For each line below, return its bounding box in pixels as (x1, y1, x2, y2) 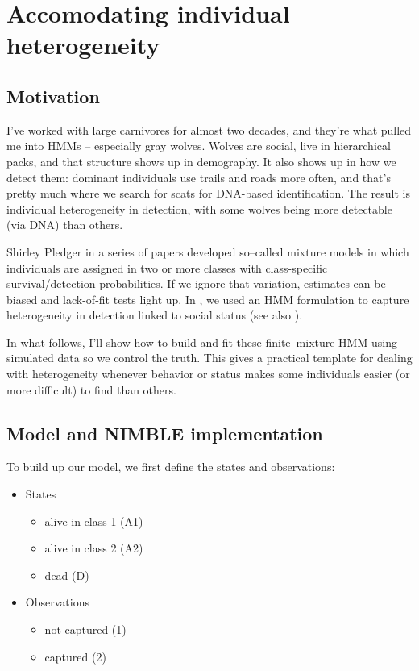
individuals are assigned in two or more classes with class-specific (6, 259, 328, 276)
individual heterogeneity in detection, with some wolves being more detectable (6, 200, 392, 217)
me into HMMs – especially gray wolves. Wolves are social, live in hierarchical (6, 137, 391, 154)
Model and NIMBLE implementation (6, 420, 323, 445)
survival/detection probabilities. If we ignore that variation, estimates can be (6, 275, 386, 292)
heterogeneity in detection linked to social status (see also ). (6, 306, 303, 323)
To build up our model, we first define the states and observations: (6, 458, 335, 475)
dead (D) (44, 566, 89, 583)
